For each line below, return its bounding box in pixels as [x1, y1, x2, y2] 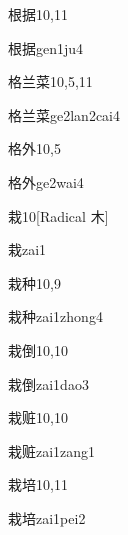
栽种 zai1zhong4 [8, 306, 103, 327]
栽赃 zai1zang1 [8, 440, 96, 461]
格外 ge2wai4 [8, 171, 84, 192]
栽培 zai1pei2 [8, 507, 86, 528]
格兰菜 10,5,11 [8, 71, 93, 92]
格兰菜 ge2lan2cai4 [8, 104, 120, 125]
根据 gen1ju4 [8, 37, 84, 58]
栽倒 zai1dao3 [8, 373, 89, 394]
